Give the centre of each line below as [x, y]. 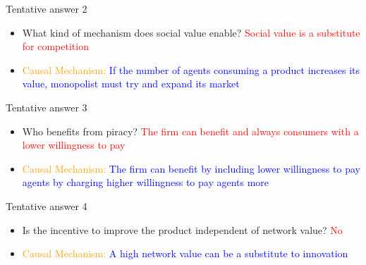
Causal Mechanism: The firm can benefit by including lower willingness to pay [191, 168]
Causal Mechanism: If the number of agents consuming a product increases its [191, 69]
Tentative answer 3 [47, 107]
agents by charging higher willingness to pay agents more [146, 182]
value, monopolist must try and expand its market [131, 84]
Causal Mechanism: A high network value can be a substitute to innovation [185, 253]
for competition [55, 46]
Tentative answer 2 [47, 8]
